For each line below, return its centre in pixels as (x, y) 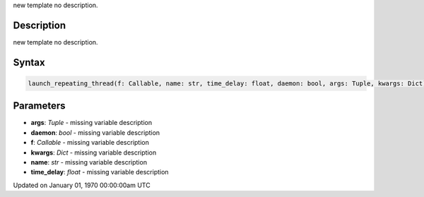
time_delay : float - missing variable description (100, 172)
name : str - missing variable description (89, 162)
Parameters (39, 106)
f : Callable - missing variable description (90, 143)
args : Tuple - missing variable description (91, 123)
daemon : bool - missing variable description (95, 132)
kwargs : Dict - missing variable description (94, 153)
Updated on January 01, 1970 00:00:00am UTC (82, 185)
